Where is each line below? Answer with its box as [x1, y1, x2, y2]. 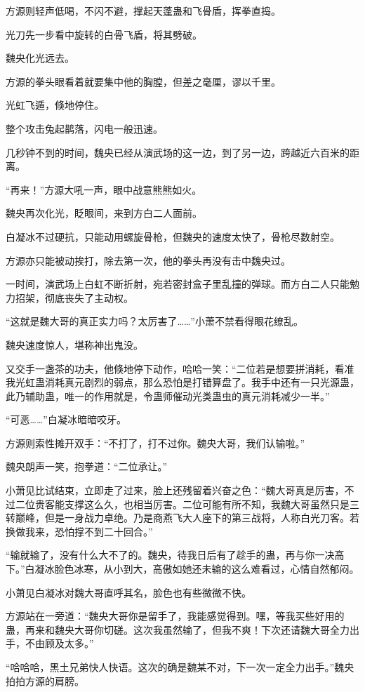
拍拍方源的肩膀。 [6, 673, 84, 688]
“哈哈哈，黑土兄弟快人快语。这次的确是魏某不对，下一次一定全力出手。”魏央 [6, 660, 354, 674]
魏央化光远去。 [6, 51, 74, 65]
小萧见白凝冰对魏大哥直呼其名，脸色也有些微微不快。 [6, 585, 251, 599]
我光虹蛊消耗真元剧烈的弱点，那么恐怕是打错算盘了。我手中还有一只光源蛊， [6, 375, 359, 390]
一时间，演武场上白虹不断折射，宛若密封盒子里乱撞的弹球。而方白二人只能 [6, 277, 350, 291]
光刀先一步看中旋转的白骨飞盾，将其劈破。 [6, 27, 202, 41]
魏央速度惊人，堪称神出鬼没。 [6, 337, 143, 352]
